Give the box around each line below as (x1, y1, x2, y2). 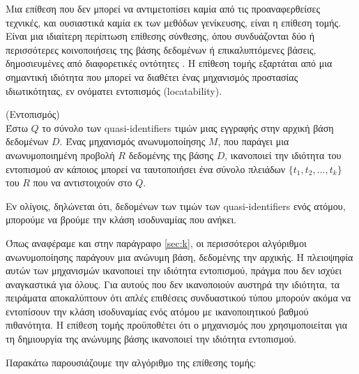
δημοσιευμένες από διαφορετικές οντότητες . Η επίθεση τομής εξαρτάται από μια (6, 56, 333, 70)
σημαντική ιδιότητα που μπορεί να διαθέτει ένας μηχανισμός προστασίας (6, 69, 298, 84)
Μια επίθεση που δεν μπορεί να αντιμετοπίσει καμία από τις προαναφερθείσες (6, 1, 321, 15)
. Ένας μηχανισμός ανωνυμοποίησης (59, 134, 206, 149)
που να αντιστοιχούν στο (33, 175, 132, 190)
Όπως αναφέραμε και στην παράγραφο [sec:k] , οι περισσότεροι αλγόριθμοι (6, 235, 307, 250)
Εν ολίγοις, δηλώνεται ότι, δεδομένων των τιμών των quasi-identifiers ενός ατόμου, (6, 198, 346, 213)
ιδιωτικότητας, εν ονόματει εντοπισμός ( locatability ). (6, 83, 222, 98)
